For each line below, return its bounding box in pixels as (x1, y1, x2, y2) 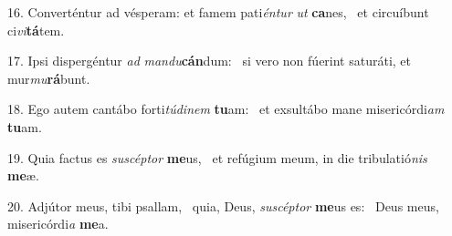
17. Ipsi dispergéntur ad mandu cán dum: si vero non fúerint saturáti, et (7, 51, 412, 70)
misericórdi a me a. (7, 214, 109, 233)
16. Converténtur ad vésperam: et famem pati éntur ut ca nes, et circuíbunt (7, 3, 429, 21)
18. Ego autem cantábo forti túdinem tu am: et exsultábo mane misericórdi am (7, 99, 445, 118)
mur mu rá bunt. (7, 68, 90, 87)
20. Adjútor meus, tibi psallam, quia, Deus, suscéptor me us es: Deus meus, (7, 196, 439, 215)
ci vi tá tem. (7, 20, 65, 39)
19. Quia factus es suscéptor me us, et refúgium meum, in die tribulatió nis (7, 148, 427, 167)
